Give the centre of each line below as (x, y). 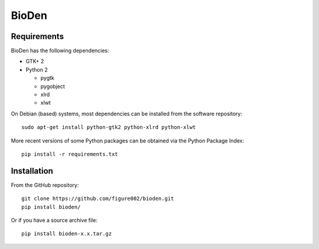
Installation (32, 171)
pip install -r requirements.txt (70, 154)
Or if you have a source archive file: (54, 220)
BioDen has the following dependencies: (60, 51)
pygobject (53, 86)
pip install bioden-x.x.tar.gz (67, 234)
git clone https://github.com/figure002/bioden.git (98, 199)
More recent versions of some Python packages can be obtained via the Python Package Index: (128, 140)
